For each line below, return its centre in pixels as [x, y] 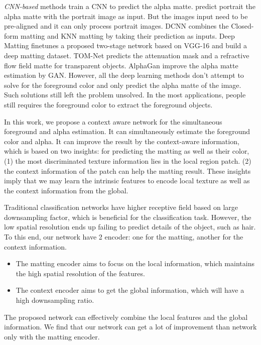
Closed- [242, 26]
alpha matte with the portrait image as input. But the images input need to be [126, 16]
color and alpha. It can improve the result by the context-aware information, [122, 141]
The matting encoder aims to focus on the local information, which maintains [135, 263]
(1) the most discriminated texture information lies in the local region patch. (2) [128, 160]
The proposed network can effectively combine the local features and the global [126, 317]
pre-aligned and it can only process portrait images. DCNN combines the [116, 26]
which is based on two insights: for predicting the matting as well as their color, [127, 151]
